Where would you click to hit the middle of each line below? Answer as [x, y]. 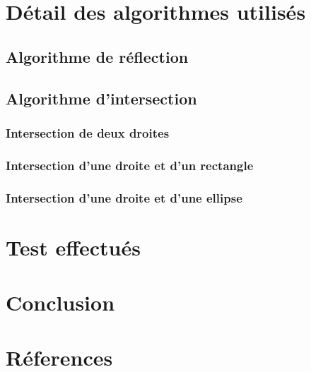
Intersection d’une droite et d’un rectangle [130, 165]
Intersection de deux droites [88, 132]
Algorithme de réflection [97, 56]
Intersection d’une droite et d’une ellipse [124, 197]
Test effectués [73, 247]
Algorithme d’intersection [101, 98]
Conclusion [60, 302]
